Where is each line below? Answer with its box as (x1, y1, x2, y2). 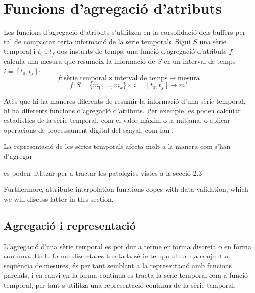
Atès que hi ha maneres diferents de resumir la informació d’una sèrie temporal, (4, 96, 246, 106)
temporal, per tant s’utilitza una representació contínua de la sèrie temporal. (4, 280, 236, 290)
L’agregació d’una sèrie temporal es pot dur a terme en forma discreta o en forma (4, 241, 252, 251)
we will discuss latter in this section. (4, 193, 114, 204)
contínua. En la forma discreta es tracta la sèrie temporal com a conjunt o (4, 251, 229, 261)
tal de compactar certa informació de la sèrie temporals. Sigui (4, 36, 191, 46)
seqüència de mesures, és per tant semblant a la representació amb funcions (4, 260, 232, 270)
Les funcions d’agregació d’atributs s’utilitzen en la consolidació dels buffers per (4, 27, 246, 37)
